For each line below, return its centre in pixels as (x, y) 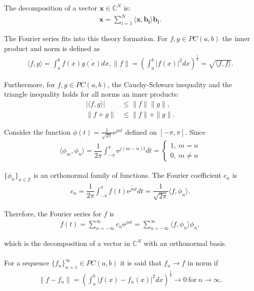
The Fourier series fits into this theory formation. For (86, 38)
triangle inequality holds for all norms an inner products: (91, 94)
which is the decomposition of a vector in (67, 243)
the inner (236, 38)
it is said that (141, 263)
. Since (195, 131)
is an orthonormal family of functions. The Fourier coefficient (127, 175)
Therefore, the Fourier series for (53, 213)
